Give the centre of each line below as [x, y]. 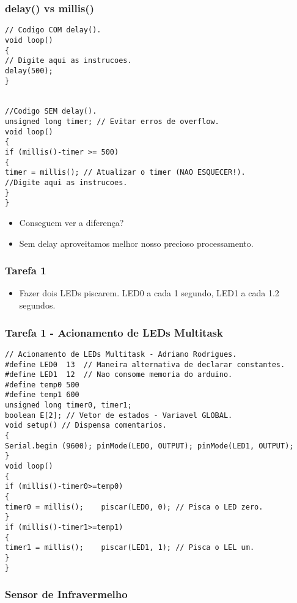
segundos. [37, 305]
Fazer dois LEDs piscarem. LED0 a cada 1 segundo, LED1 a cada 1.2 [149, 293]
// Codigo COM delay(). [53, 30]
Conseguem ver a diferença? [71, 223]
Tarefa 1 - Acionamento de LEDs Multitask [114, 332]
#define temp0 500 [42, 385]
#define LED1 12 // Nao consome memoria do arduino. [119, 375]
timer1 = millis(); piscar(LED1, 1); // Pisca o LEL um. [130, 548]
